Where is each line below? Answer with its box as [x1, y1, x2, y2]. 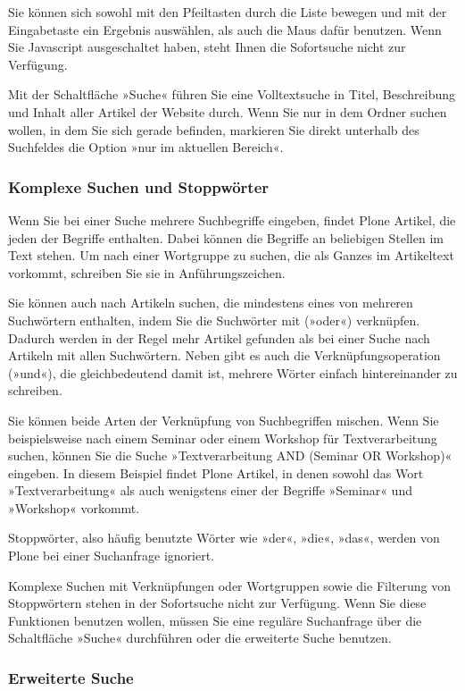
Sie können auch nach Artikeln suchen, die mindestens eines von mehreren [8, 293, 413, 312]
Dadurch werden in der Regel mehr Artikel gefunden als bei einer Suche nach [8, 328, 430, 347]
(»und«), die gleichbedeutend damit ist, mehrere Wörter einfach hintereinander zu [8, 363, 458, 382]
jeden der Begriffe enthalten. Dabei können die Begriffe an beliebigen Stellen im [8, 228, 444, 247]
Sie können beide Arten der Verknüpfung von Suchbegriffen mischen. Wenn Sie [8, 410, 439, 429]
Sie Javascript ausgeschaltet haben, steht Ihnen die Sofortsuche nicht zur [8, 38, 406, 56]
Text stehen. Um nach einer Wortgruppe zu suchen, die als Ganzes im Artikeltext [8, 246, 454, 265]
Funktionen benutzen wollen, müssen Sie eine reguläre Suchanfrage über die [8, 611, 422, 629]
